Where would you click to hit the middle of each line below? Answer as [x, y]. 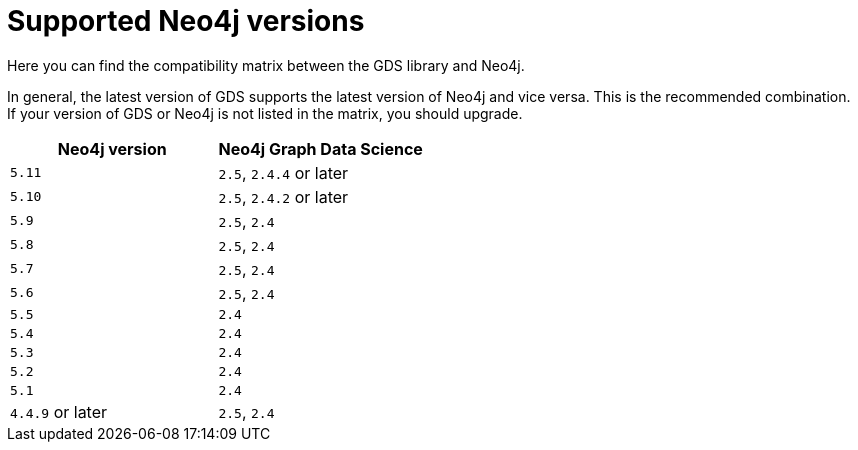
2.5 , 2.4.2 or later [283, 196]
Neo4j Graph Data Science [320, 148]
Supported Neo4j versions [186, 21]
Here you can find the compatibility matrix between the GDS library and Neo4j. [266, 65]
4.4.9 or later [59, 411]
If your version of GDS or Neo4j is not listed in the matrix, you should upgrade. [265, 113]
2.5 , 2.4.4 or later [283, 172]
